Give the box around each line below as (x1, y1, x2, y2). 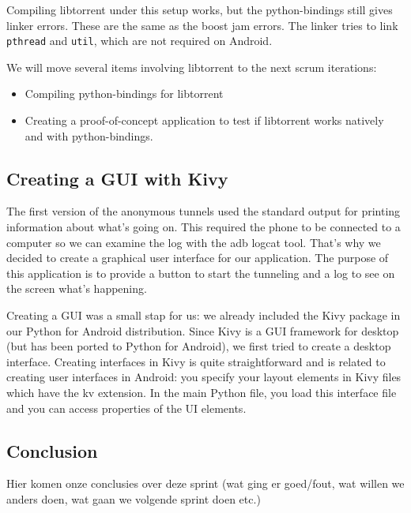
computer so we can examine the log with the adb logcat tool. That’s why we (6, 234, 381, 250)
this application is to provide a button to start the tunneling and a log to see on (6, 264, 395, 281)
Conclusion (6, 438, 98, 462)
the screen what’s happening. (6, 280, 147, 297)
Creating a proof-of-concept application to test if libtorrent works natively (25, 112, 384, 129)
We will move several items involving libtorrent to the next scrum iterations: (6, 58, 377, 75)
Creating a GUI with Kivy (6, 166, 228, 190)
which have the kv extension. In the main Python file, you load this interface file (6, 384, 397, 400)
